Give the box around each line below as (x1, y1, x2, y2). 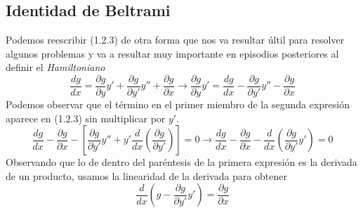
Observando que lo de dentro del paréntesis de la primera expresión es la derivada (6, 155, 357, 169)
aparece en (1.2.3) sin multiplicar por (6, 110, 166, 125)
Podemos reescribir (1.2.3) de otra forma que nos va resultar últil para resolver (6, 32, 345, 47)
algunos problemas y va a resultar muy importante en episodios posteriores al (6, 46, 339, 60)
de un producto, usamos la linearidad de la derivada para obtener (6, 168, 287, 183)
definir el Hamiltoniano (6, 60, 105, 75)
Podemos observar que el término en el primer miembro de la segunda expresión (6, 97, 350, 112)
